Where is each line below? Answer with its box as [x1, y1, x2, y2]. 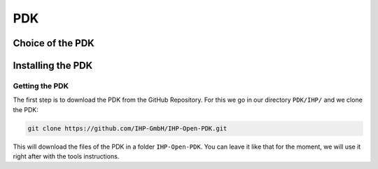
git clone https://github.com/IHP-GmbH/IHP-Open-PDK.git [27, 124, 227, 133]
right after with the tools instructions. [13, 152, 120, 161]
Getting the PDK [13, 81, 69, 90]
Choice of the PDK [13, 37, 94, 49]
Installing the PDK [13, 60, 93, 72]
